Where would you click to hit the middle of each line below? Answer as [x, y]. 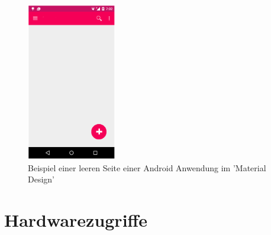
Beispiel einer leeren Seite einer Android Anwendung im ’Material [147, 167]
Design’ [41, 179]
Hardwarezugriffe [76, 219]
